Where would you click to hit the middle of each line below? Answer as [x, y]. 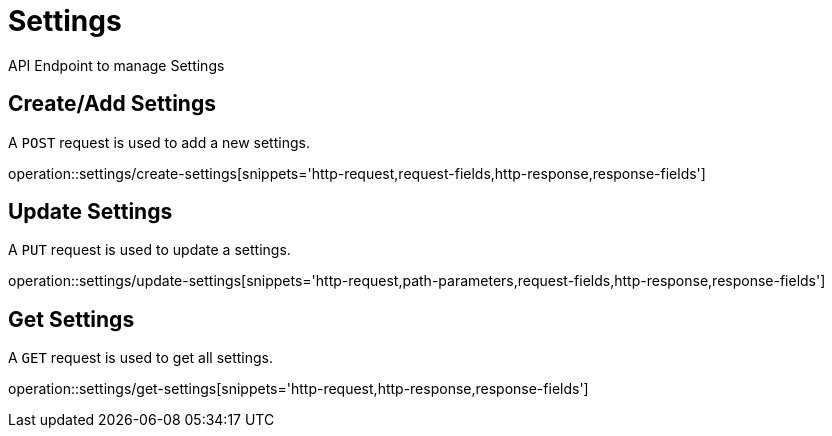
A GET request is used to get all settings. [141, 358]
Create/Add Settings [112, 104]
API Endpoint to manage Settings [116, 65]
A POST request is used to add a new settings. [159, 142]
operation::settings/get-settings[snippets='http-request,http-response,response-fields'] [298, 389]
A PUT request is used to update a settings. [149, 250]
